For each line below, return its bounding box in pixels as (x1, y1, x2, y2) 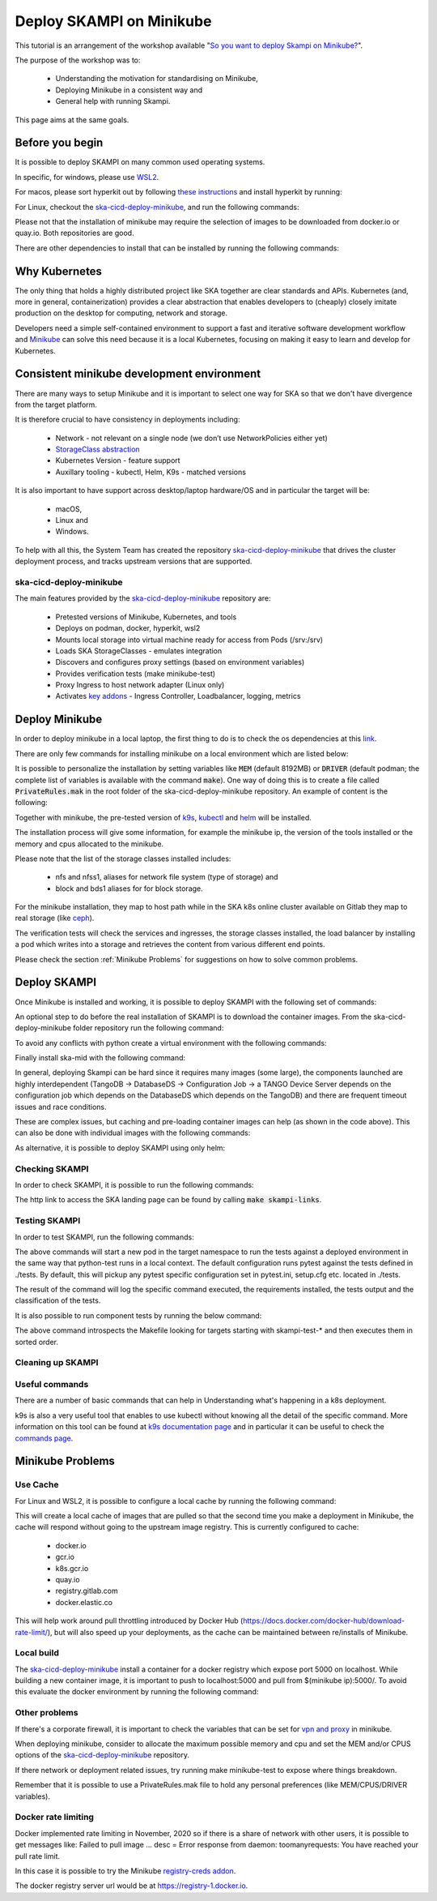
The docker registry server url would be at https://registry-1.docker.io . (15, 1881, 248, 1890)
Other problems (15, 1707, 78, 1719)
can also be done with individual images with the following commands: (15, 1128, 251, 1138)
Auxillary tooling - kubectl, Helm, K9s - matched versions (55, 467, 247, 477)
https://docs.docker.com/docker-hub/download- (243, 1616, 405, 1625)
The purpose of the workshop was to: (15, 55, 141, 65)
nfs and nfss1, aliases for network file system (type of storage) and (55, 872, 278, 882)
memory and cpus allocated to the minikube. (15, 839, 164, 849)
